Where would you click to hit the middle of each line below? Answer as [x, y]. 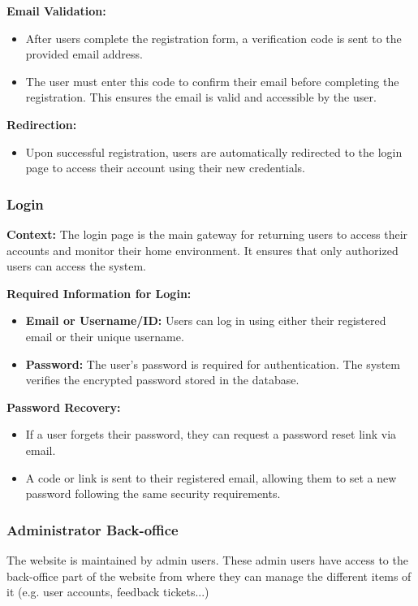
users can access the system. [76, 266]
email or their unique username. [105, 336]
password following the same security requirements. [153, 493]
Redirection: [42, 124]
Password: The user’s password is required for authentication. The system [213, 364]
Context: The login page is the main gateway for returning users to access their [207, 234]
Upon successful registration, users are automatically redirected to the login [214, 151]
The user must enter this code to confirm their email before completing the [212, 81]
